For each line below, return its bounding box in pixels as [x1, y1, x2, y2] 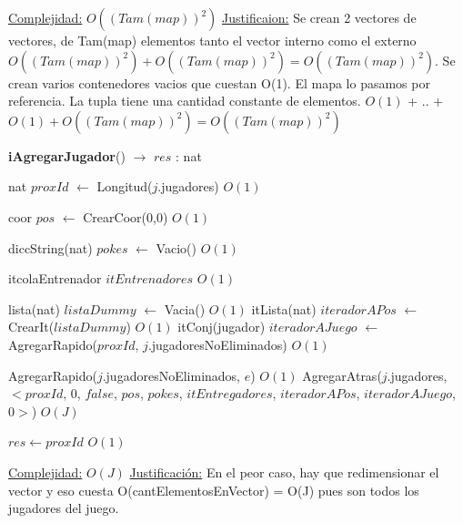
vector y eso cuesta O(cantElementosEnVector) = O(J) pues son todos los [8, 480, 419, 499]
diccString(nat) [8, 238, 93, 257]
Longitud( [96, 177, 153, 196]
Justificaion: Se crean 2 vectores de [222, 8, 417, 26]
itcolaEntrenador [8, 269, 102, 288]
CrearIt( [8, 317, 55, 336]
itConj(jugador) [177, 317, 266, 336]
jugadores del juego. [8, 498, 119, 518]
